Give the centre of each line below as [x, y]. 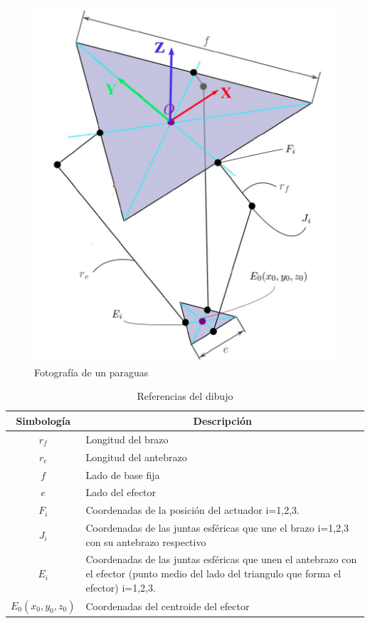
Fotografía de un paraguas [91, 372]
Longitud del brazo [127, 439]
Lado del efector [121, 492]
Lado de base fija [123, 474]
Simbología [43, 420]
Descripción [222, 420]
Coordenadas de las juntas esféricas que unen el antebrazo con [221, 559]
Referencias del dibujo [185, 396]
